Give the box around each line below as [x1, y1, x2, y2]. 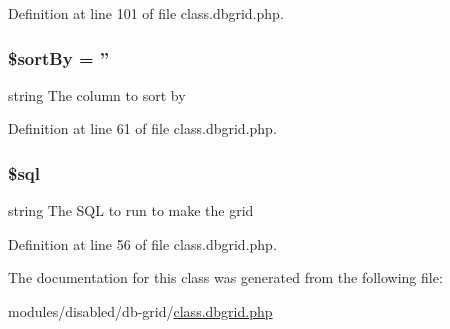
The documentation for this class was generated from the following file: [8, 267, 443, 288]
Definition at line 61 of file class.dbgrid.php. [8, 118, 277, 139]
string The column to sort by [8, 84, 186, 105]
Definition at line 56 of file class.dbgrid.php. [8, 233, 277, 254]
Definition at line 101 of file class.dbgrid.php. [8, 3, 284, 23]
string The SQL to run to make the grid [8, 200, 254, 221]
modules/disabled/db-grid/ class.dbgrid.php [8, 301, 273, 321]
